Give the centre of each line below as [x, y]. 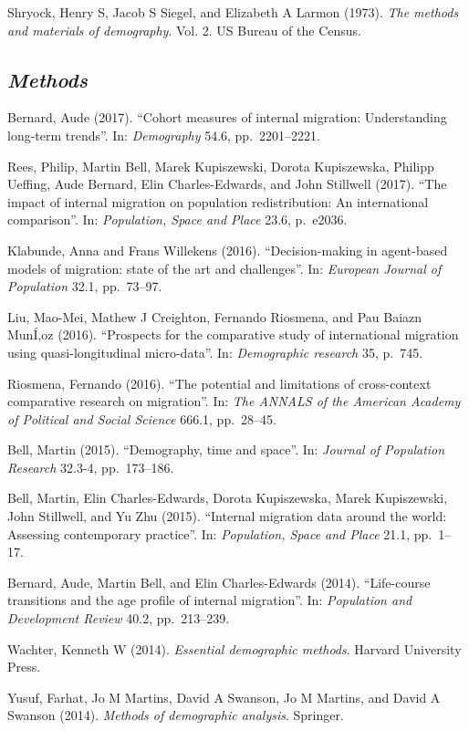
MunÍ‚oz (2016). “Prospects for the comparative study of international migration [233, 334]
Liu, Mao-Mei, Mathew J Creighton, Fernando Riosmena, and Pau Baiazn [215, 316]
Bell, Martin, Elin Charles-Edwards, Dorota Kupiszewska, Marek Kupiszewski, [228, 498]
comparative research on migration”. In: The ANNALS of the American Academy [234, 401]
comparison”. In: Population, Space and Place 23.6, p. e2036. [177, 219]
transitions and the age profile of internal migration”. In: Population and [210, 600]
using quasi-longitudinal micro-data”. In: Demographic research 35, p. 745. [215, 352]
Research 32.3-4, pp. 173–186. [91, 467]
